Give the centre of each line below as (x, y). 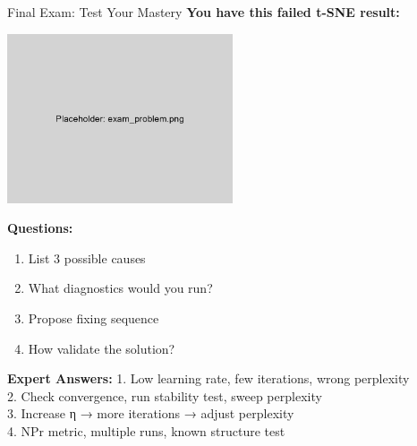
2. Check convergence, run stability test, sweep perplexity (165, 395)
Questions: (40, 228)
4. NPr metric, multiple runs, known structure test (146, 430)
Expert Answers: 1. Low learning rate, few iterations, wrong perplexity (208, 378)
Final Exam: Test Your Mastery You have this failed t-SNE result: (204, 12)
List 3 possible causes (87, 257)
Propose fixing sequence (94, 317)
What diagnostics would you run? (120, 288)
